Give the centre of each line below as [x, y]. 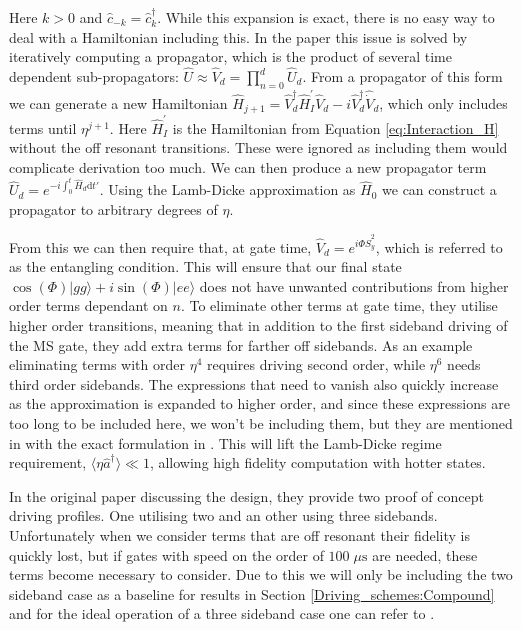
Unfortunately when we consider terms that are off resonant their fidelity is [239, 535]
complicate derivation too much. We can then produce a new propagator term [248, 166]
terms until [43, 127]
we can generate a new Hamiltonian [118, 102]
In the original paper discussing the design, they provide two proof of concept [246, 495]
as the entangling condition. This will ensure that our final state [205, 266]
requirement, [48, 462]
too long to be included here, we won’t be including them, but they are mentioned [261, 423]
